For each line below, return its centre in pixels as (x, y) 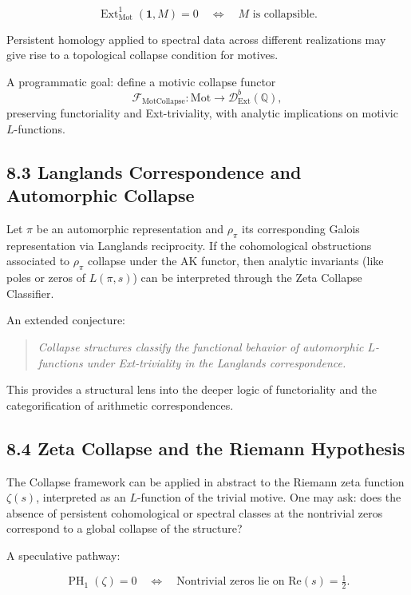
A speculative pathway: (63, 555)
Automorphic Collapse (101, 195)
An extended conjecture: (66, 320)
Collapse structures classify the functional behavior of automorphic (201, 346)
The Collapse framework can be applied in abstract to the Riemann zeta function (205, 481)
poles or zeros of (46, 278)
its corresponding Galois (301, 229)
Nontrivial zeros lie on (231, 582)
